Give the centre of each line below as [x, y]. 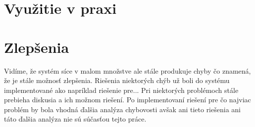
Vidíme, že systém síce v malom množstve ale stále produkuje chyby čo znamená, [127, 70]
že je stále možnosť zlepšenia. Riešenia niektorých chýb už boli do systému [117, 80]
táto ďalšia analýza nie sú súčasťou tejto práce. [75, 119]
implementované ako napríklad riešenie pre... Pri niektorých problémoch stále [121, 90]
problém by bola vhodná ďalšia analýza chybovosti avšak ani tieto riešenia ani [122, 109]
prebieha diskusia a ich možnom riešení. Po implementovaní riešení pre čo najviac [127, 100]
